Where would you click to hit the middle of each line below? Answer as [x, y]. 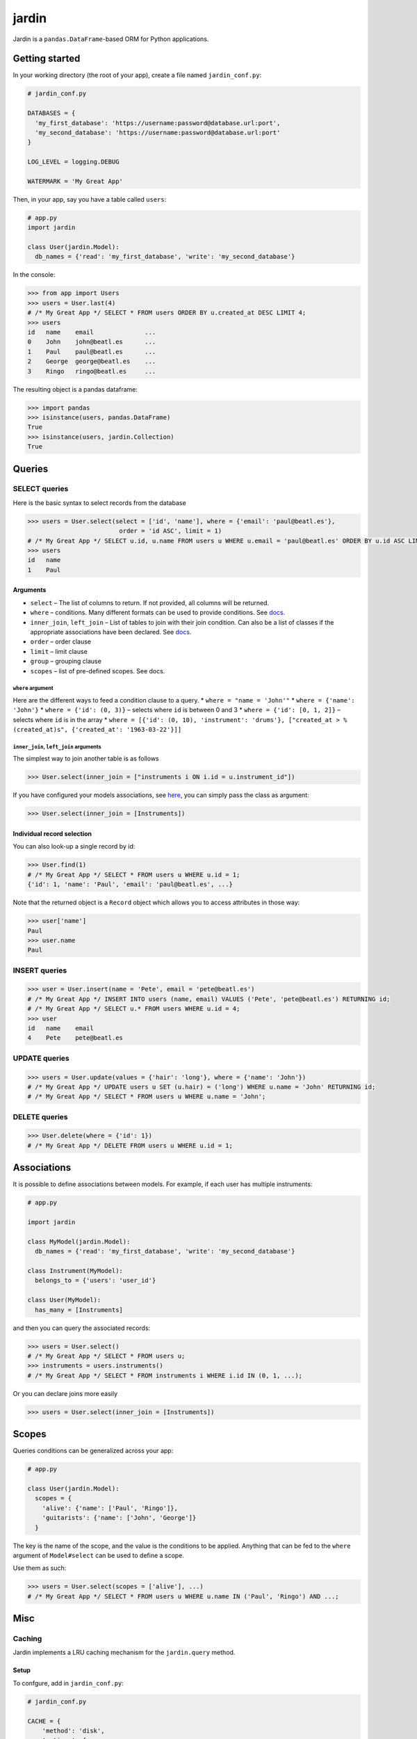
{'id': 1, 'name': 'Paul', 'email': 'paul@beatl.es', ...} [130, 884]
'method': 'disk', [73, 1731]
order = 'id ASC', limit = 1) [171, 531]
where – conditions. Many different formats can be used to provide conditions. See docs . [158, 613]
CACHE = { [44, 1721]
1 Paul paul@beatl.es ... [92, 352]
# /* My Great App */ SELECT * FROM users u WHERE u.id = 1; [134, 874]
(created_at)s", [41, 730]
